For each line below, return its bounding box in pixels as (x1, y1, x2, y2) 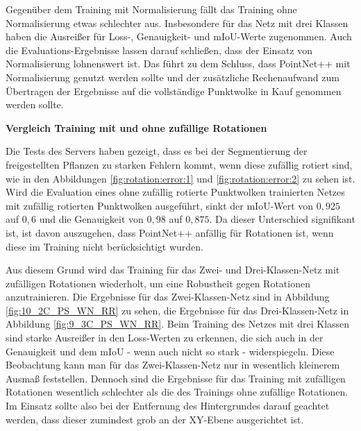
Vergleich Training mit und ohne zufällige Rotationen (6, 120, 267, 135)
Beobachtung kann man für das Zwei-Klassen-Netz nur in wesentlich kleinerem (6, 357, 340, 372)
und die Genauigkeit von (39, 212, 144, 226)
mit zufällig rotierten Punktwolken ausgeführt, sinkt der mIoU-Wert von (6, 198, 314, 212)
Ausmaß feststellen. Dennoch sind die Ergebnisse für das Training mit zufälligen (6, 371, 346, 385)
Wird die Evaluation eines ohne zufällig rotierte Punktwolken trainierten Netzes (6, 185, 345, 199)
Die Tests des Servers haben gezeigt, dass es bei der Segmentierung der (6, 144, 308, 158)
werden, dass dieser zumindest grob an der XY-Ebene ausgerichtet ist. (6, 412, 304, 426)
